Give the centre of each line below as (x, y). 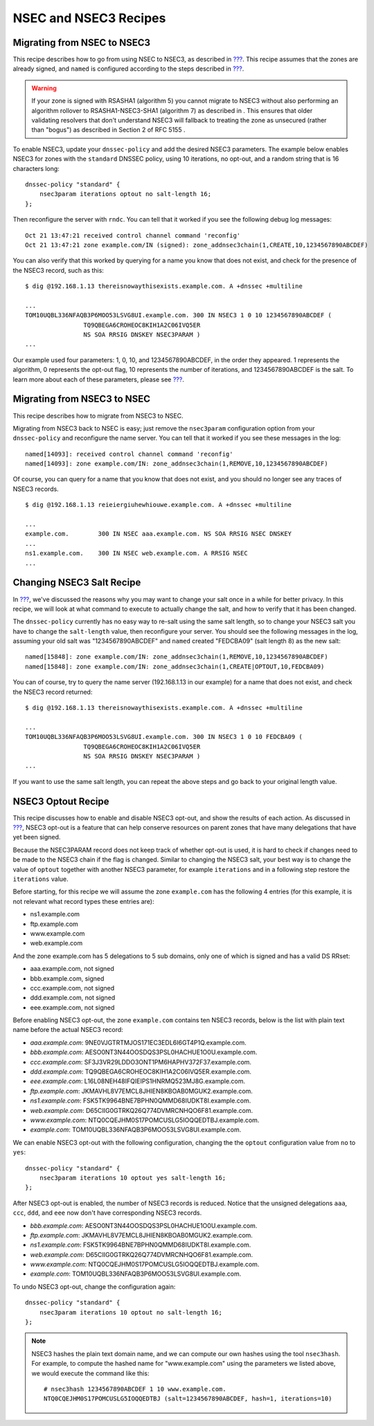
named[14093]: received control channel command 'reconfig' (129, 454)
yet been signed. (37, 837)
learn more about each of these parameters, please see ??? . (99, 379)
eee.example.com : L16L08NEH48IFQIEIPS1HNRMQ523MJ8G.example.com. (138, 1081)
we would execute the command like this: (90, 1373)
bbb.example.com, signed (67, 978)
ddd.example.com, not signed (73, 998)
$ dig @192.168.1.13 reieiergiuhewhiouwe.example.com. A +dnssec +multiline (159, 505)
